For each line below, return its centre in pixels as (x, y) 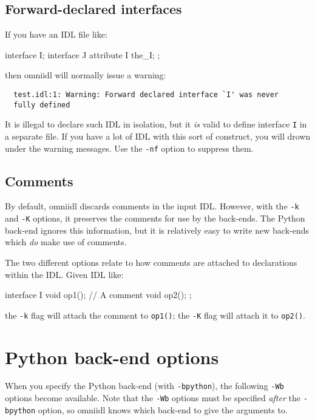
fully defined (42, 105)
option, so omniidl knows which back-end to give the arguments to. (163, 409)
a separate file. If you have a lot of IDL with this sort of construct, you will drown (158, 136)
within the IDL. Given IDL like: (64, 274)
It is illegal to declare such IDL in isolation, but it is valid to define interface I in (156, 124)
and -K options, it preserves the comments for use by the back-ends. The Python (155, 218)
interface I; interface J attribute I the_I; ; (83, 54)
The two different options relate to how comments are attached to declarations (151, 262)
